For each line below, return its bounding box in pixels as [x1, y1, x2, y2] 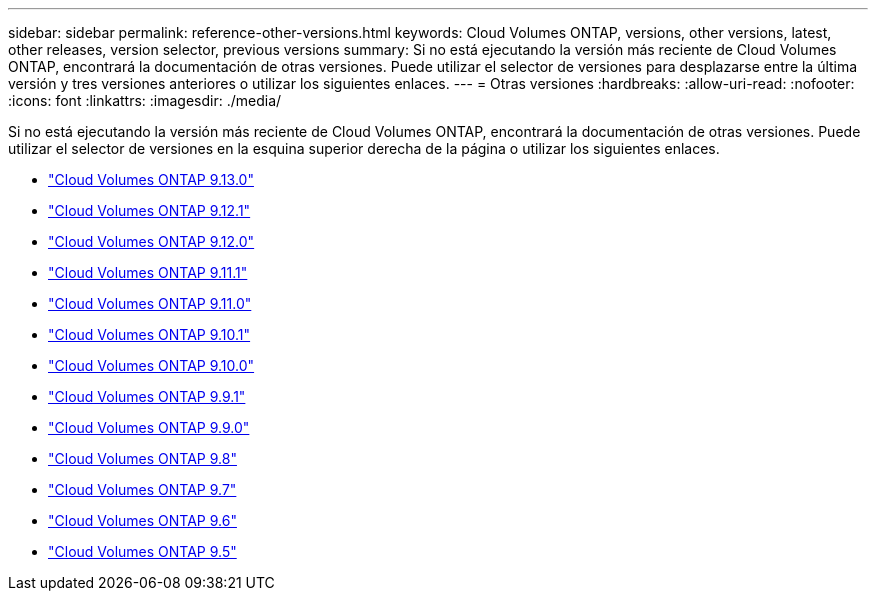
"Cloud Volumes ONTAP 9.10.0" [48, 357, 255, 374]
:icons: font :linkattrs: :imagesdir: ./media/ [8, 92, 282, 109]
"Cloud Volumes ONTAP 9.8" [48, 450, 237, 467]
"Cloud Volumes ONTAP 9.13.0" [48, 171, 254, 188]
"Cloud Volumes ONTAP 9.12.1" [48, 202, 251, 219]
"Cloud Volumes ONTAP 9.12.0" [48, 233, 255, 250]
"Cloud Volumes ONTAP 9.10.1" [48, 326, 251, 343]
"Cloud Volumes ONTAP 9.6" [48, 512, 237, 529]
